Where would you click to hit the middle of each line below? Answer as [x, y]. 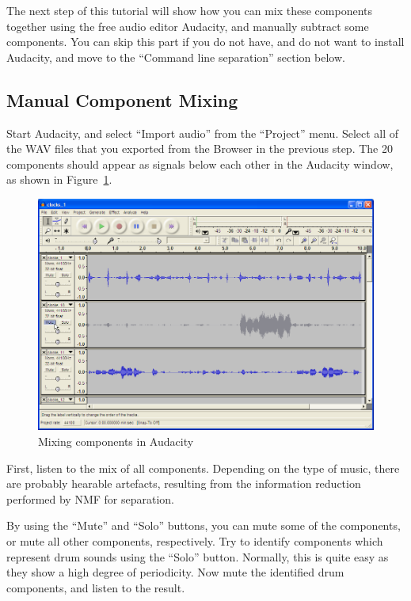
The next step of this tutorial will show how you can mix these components [189, 10]
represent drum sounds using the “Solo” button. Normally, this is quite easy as [198, 556]
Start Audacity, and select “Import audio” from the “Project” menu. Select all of [203, 133]
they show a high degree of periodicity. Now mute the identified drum [175, 572]
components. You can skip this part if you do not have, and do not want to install [205, 42]
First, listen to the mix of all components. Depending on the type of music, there [203, 468]
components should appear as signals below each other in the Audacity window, [200, 164]
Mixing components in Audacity [116, 441]
